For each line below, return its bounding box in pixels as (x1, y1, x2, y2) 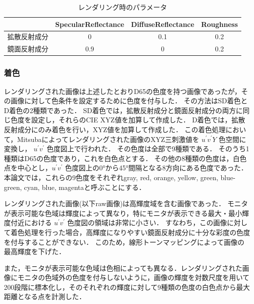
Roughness (201, 19, 238, 29)
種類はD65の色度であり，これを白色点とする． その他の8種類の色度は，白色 (4, 153, 247, 163)
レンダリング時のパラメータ (78, 2, 167, 12)
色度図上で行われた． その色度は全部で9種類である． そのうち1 (46, 143, 250, 154)
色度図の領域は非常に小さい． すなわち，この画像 (67, 217, 227, 228)
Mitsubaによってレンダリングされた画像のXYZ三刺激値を (17, 134, 199, 144)
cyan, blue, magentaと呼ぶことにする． (24, 182, 146, 192)
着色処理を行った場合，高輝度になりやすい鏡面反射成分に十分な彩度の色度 (10, 227, 250, 237)
